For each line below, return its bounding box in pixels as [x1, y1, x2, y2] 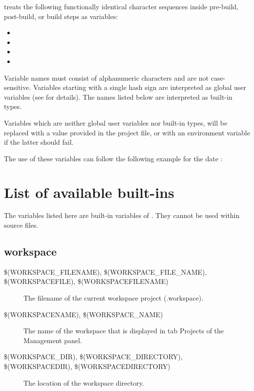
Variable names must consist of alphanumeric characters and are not [4, 72, 209, 83]
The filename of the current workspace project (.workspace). [23, 293, 204, 303]
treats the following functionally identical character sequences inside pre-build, [4, 1, 238, 11]
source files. [4, 220, 39, 230]
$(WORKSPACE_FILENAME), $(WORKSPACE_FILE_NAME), [4, 266, 207, 277]
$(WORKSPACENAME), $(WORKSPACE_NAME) [4, 309, 163, 319]
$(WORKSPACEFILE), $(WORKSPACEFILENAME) [4, 276, 169, 286]
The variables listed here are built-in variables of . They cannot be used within [4, 210, 240, 220]
